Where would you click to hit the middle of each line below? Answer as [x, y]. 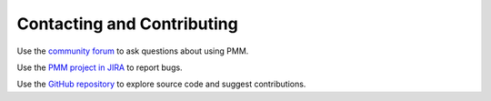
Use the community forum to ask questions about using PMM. [133, 51]
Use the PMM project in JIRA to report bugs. [100, 67]
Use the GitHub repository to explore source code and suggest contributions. [161, 84]
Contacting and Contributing [127, 24]
